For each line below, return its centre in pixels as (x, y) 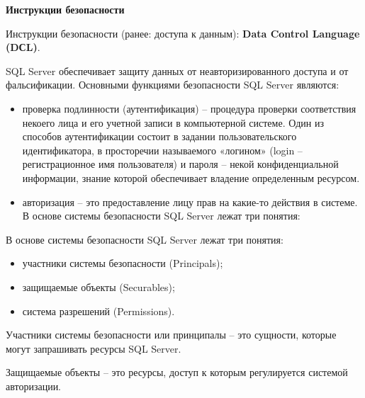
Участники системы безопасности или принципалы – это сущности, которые (171, 335)
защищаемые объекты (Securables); (99, 286)
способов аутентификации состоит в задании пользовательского (159, 136)
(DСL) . (23, 47)
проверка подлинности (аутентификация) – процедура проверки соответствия (189, 108)
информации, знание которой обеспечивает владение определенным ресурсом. (191, 177)
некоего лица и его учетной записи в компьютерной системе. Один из (173, 122)
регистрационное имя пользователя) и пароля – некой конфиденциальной (180, 164)
